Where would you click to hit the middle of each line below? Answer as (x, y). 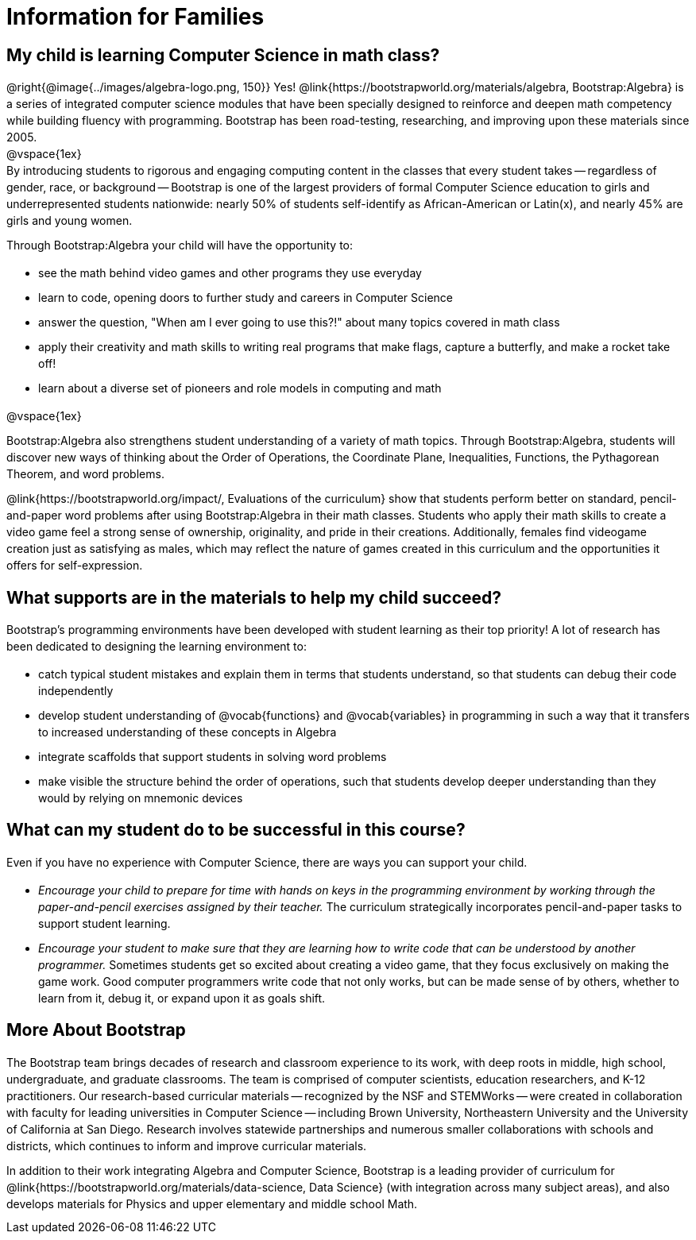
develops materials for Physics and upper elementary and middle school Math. (212, 1203)
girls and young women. (70, 221)
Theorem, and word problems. (85, 474)
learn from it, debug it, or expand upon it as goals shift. (182, 998)
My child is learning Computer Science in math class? (223, 55)
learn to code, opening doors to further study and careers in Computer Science (246, 298)
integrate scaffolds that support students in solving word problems (213, 757)
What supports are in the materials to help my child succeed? (254, 597)
